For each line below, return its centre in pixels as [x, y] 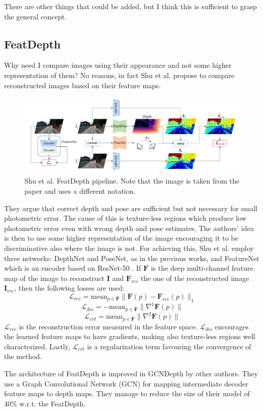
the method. [23, 356]
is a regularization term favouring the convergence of [169, 346]
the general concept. [35, 16]
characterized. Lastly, [37, 346]
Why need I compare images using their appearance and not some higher [118, 65]
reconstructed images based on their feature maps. [83, 85]
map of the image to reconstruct [54, 278]
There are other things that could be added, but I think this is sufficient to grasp [130, 6]
